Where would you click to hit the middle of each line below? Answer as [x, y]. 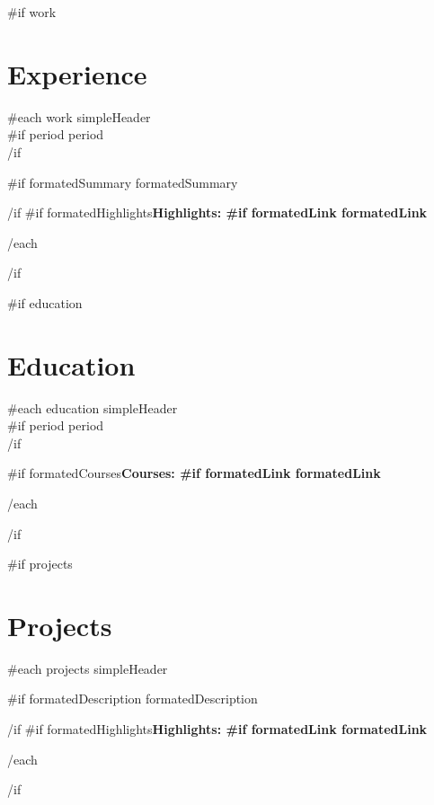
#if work [32, 12]
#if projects [40, 564]
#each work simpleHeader [79, 116]
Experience [77, 73]
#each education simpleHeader [93, 407]
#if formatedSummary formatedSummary [123, 182]
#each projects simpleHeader [88, 668]
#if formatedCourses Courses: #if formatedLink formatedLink [194, 473]
